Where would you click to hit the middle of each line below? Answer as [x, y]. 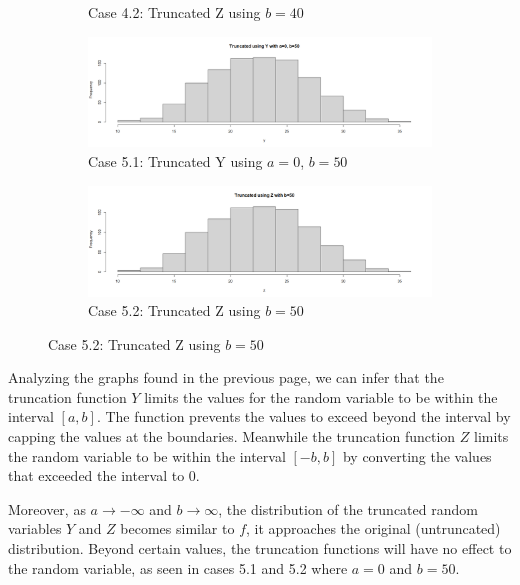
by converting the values [417, 455]
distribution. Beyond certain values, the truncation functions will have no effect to [260, 548]
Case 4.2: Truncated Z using [174, 12]
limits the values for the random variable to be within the [321, 396]
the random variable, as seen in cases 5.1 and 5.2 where [178, 567]
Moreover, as [47, 508]
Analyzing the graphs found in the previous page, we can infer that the [226, 377]
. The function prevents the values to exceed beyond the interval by [303, 416]
